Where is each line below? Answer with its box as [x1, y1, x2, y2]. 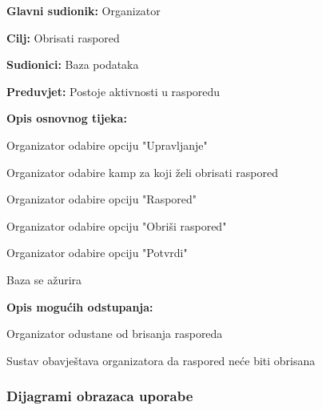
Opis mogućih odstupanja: [6, 298, 153, 315]
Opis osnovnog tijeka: [6, 110, 127, 127]
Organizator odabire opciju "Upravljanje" [6, 136, 208, 153]
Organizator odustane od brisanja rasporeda [6, 325, 223, 342]
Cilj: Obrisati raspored [6, 29, 120, 46]
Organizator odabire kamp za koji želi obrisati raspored [6, 163, 278, 180]
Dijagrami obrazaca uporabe [6, 386, 193, 406]
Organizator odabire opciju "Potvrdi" [6, 244, 188, 261]
